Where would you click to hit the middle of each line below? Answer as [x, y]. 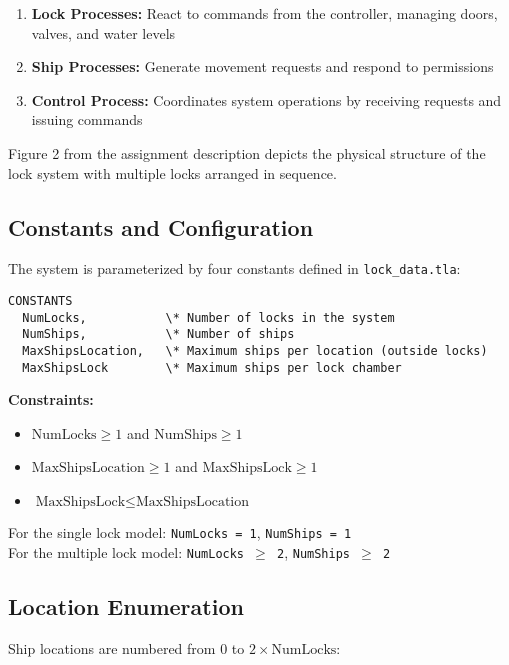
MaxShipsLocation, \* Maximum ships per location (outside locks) [255, 350]
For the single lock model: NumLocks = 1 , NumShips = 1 [180, 532]
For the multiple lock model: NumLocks [126, 551]
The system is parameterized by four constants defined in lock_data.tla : [234, 268]
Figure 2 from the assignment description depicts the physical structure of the [247, 152]
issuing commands [87, 119]
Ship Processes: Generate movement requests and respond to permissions [262, 66]
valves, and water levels [103, 32]
